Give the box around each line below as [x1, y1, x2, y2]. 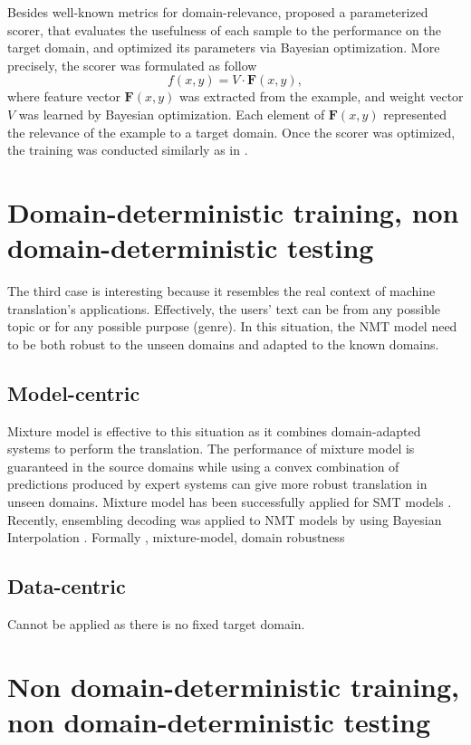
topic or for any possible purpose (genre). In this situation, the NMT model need [7, 317, 457, 336]
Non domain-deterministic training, [7, 667, 460, 704]
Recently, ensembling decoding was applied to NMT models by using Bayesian [7, 510, 442, 529]
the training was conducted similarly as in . [7, 140, 248, 159]
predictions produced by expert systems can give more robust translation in [7, 474, 428, 493]
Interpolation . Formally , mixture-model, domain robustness [7, 528, 345, 547]
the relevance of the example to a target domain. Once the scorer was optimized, [7, 122, 456, 141]
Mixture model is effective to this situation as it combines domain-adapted [7, 421, 421, 440]
